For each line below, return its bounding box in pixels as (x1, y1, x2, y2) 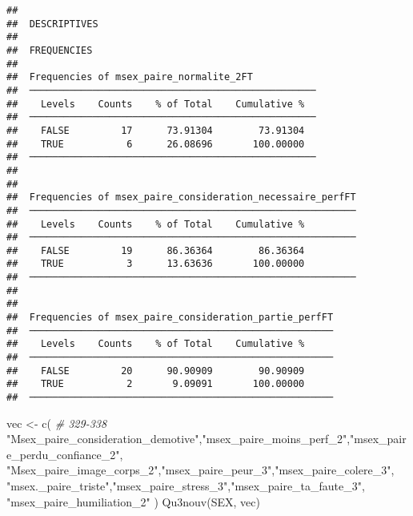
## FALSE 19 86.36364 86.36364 (6, 244, 305, 256)
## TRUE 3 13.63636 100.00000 (6, 258, 305, 270)
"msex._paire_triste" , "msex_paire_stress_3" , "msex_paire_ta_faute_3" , (6, 478, 365, 494)
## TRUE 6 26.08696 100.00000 (6, 138, 305, 150)
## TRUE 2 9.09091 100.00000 (6, 378, 305, 390)
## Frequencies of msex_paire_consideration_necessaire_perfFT (6, 191, 356, 204)
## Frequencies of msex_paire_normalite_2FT (6, 71, 253, 83)
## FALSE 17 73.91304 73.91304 (6, 124, 305, 136)
